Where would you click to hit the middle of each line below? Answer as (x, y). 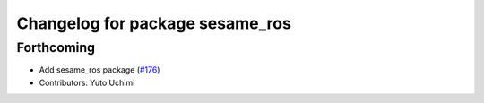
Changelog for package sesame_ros (154, 23)
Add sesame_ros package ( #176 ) (99, 70)
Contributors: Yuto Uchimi (87, 82)
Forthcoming (56, 47)
